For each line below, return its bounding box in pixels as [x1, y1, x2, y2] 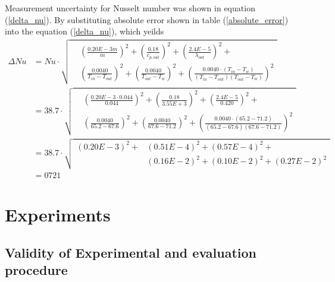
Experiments [5, 202, 111, 227]
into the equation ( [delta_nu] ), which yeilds [5, 25, 164, 37]
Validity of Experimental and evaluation [5, 243, 256, 261]
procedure [5, 261, 68, 279]
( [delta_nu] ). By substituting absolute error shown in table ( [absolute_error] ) [5, 13, 289, 26]
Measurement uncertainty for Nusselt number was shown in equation [5, 2, 255, 14]
